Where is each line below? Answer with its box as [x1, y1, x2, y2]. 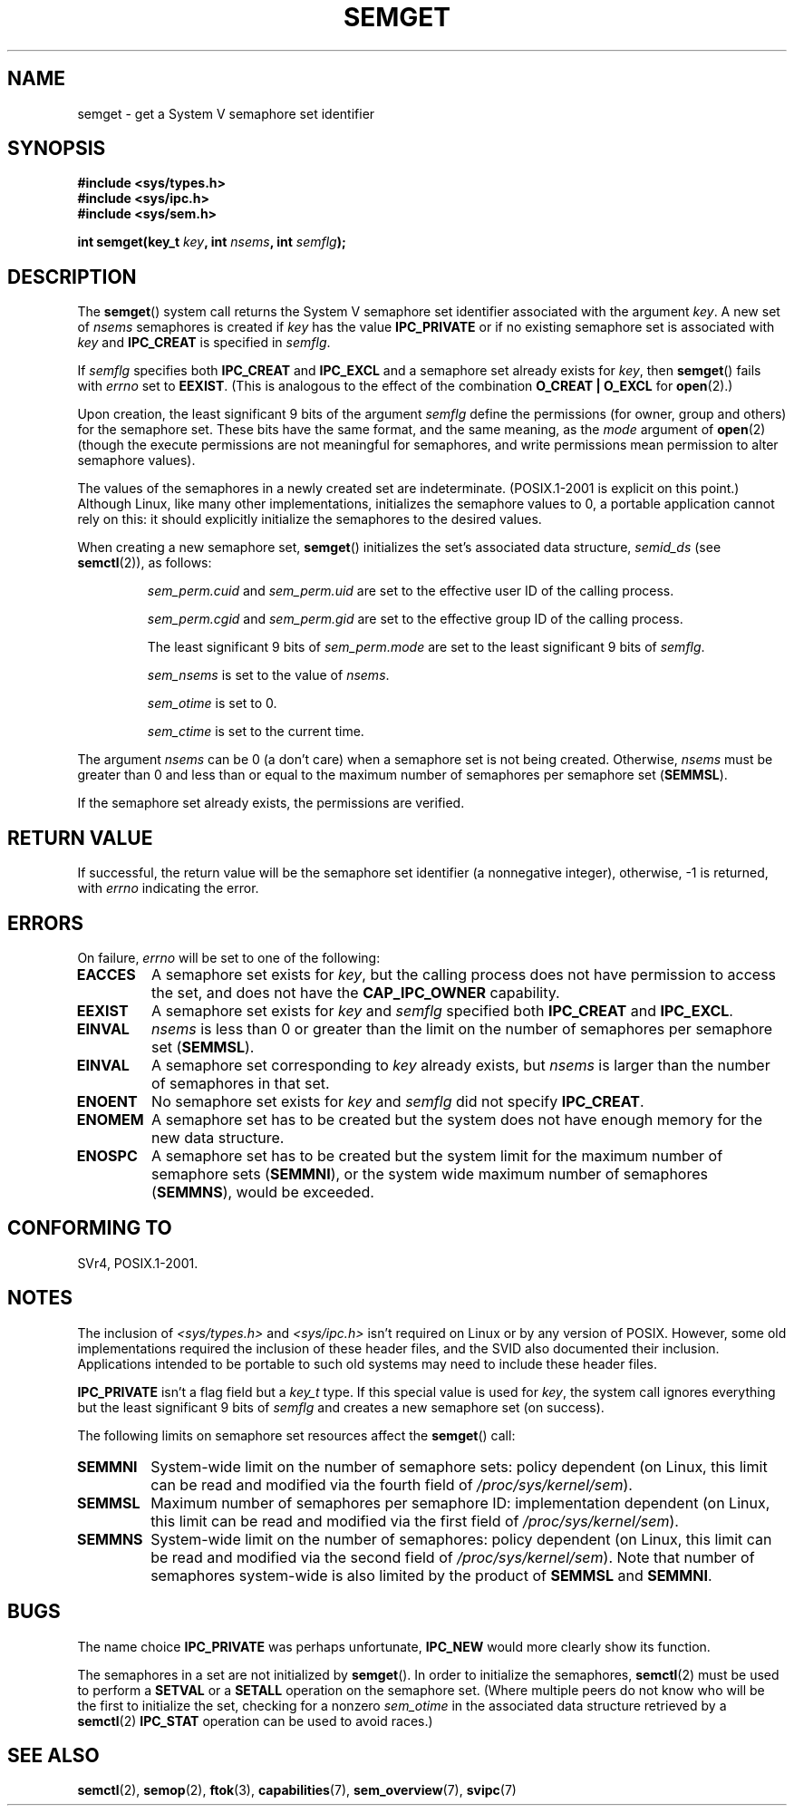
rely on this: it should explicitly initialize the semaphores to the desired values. [77, 511, 542, 528]
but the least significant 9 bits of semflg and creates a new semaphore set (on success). [77, 1399, 605, 1415]
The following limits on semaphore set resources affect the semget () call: [77, 1427, 516, 1443]
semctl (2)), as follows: [77, 555, 212, 571]
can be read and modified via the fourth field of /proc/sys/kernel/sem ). [150, 1475, 633, 1494]
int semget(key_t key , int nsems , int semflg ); [77, 234, 346, 250]
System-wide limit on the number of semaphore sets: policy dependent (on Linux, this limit [150, 1457, 768, 1476]
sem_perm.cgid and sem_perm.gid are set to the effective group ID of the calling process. [147, 611, 683, 627]
